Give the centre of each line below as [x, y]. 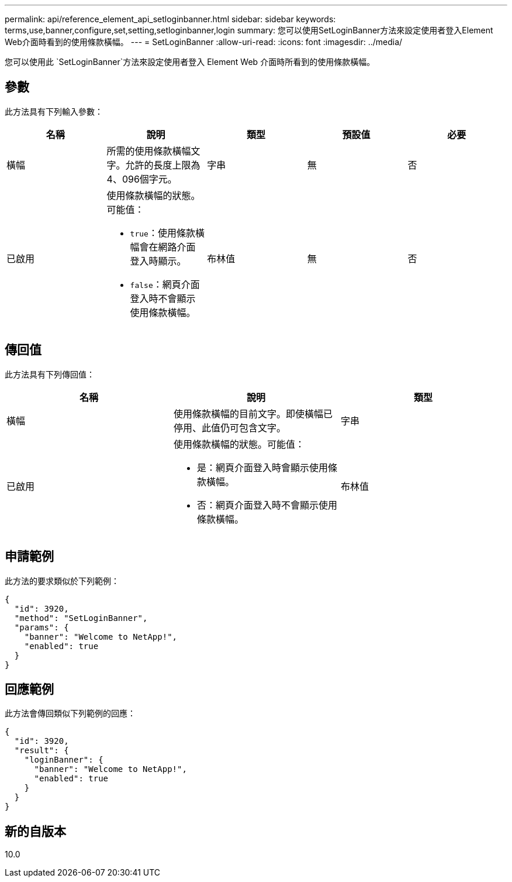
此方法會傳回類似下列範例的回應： [70, 713]
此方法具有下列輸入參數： [54, 111]
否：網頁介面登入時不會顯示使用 [267, 505]
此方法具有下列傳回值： [50, 374]
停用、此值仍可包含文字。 [229, 428]
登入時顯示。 [158, 261]
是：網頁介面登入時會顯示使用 [262, 467]
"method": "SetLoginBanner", [81, 618]
